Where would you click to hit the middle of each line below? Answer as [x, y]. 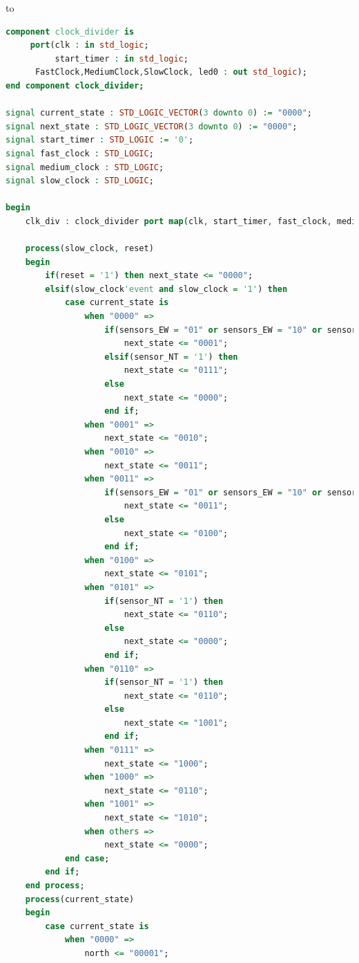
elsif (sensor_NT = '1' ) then [171, 357]
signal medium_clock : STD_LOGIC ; [85, 167]
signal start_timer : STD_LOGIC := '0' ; [100, 140]
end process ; [55, 886]
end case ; [87, 858]
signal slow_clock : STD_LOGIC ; [80, 181]
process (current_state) [80, 899]
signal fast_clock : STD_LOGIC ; [80, 153]
